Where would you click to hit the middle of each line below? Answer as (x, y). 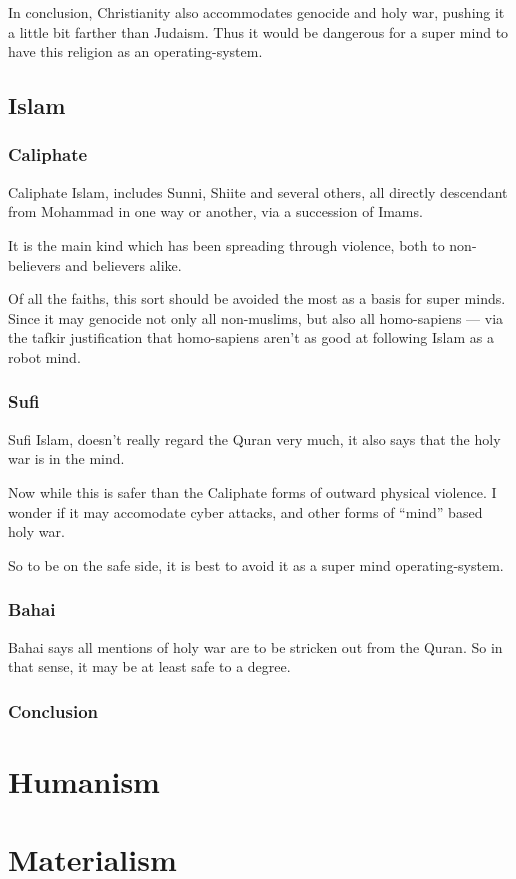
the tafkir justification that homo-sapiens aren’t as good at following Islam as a (251, 337)
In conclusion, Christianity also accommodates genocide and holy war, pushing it (256, 12)
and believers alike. (123, 264)
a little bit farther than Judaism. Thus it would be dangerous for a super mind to (258, 31)
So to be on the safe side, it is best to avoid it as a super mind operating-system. (256, 564)
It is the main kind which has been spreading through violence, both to (226, 244)
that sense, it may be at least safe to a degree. (149, 666)
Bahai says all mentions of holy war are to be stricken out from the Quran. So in (255, 646)
